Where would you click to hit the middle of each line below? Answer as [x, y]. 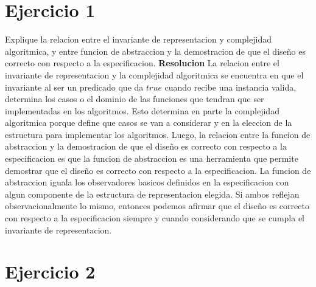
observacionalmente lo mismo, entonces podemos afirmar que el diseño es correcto [157, 206]
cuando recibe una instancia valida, [230, 87]
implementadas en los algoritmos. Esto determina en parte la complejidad [142, 110]
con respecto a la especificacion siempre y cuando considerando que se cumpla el [155, 218]
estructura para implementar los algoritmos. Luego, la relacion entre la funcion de [158, 134]
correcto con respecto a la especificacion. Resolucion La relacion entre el [142, 63]
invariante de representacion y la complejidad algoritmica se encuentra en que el [154, 74]
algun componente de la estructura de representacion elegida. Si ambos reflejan [152, 194]
